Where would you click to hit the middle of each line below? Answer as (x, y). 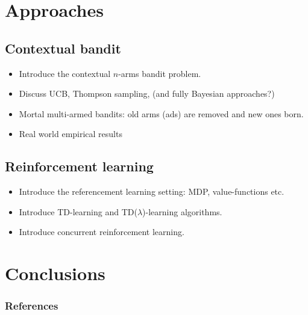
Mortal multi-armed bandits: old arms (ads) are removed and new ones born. (161, 113)
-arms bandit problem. (160, 73)
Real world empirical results (71, 134)
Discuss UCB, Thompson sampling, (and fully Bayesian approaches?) (147, 93)
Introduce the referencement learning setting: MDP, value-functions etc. (152, 191)
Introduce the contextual (65, 73)
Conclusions (55, 273)
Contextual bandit (63, 48)
